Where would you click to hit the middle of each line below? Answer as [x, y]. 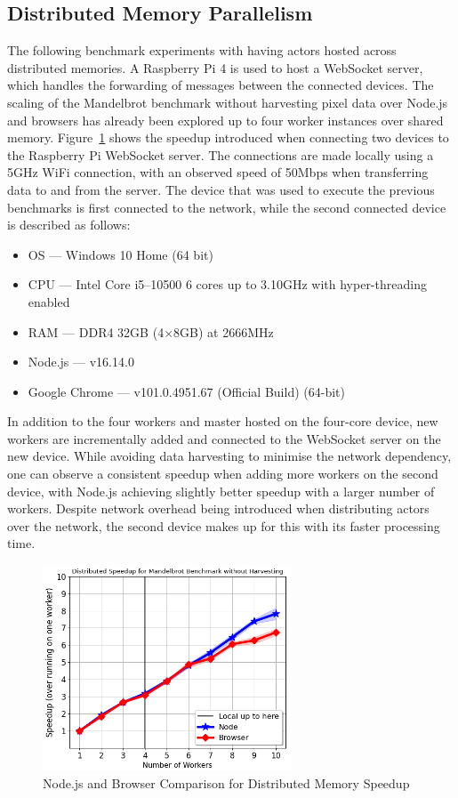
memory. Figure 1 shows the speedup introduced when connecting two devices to [228, 137]
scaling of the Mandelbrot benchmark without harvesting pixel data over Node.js [228, 102]
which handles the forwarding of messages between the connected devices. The [221, 85]
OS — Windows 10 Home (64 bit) [121, 254]
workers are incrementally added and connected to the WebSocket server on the [224, 438]
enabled [49, 301]
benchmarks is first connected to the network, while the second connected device [227, 207]
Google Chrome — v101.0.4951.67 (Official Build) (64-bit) [186, 391]
